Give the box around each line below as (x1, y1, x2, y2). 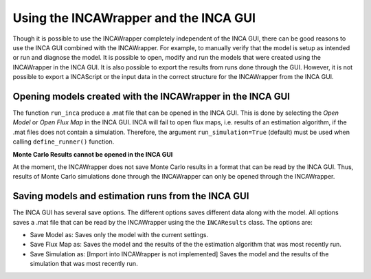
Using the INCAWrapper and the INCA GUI (12, 10, 256, 25)
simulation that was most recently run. (30, 260, 138, 268)
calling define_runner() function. (12, 137, 115, 146)
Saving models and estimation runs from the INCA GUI (12, 190, 249, 202)
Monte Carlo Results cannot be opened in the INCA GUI (12, 150, 173, 158)
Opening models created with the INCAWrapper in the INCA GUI (12, 90, 291, 102)
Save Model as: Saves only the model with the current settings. (30, 231, 209, 239)
